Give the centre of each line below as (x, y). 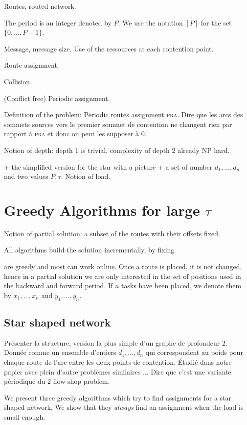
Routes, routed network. (40, 6)
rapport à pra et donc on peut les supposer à (71, 134)
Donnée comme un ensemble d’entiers (60, 352)
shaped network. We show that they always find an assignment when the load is (124, 407)
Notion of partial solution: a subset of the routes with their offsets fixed (111, 233)
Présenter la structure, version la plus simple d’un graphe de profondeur (112, 342)
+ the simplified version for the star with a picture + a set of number (108, 166)
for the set (216, 22)
